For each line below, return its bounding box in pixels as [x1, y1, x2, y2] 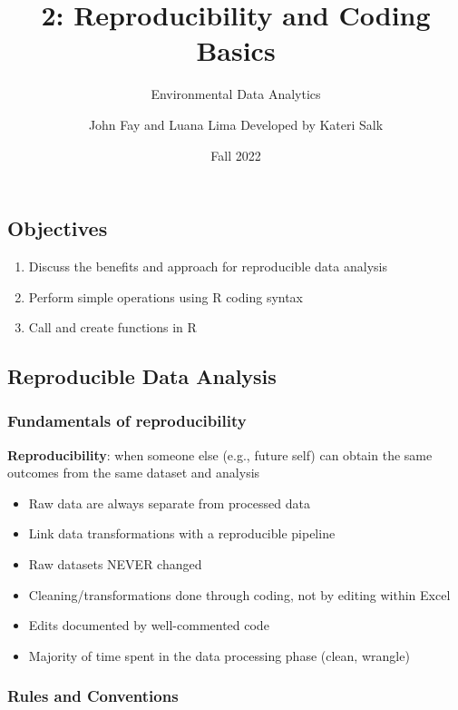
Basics [196, 32, 276, 69]
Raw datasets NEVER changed [28, 555, 202, 574]
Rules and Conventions [7, 685, 179, 707]
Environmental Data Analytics [151, 84, 321, 104]
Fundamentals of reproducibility [7, 409, 247, 432]
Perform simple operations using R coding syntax [28, 287, 304, 306]
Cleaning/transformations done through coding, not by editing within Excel [28, 585, 451, 604]
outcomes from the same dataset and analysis [7, 463, 260, 482]
